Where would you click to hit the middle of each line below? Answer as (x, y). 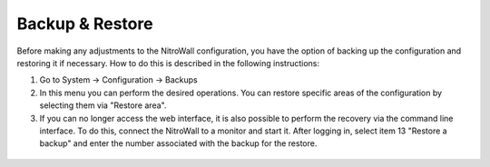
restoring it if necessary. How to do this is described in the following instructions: (168, 63)
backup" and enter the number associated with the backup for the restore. (178, 143)
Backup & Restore (85, 24)
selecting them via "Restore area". (103, 105)
